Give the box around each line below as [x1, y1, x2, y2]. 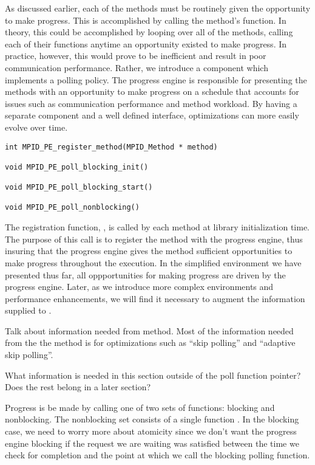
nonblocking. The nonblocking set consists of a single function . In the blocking [5, 413, 299, 425]
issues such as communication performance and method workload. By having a [5, 97, 297, 109]
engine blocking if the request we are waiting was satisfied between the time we [5, 436, 299, 449]
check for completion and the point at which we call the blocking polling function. [5, 449, 310, 461]
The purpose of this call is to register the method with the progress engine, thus [5, 232, 303, 245]
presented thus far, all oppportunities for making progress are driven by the [5, 268, 286, 281]
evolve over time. [5, 120, 68, 133]
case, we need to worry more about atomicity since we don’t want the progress [5, 425, 297, 438]
